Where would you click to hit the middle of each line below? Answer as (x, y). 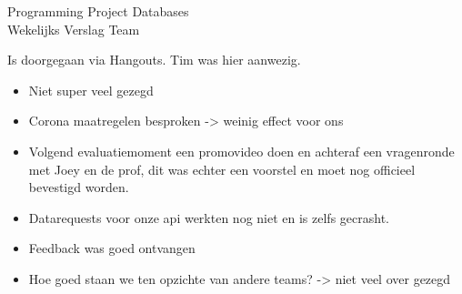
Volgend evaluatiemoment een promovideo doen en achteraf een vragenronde (241, 151)
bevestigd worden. (79, 187)
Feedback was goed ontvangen (112, 248)
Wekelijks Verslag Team (74, 29)
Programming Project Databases (98, 11)
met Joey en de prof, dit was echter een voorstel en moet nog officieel (222, 169)
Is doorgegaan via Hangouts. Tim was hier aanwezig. (154, 60)
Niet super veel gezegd (91, 90)
